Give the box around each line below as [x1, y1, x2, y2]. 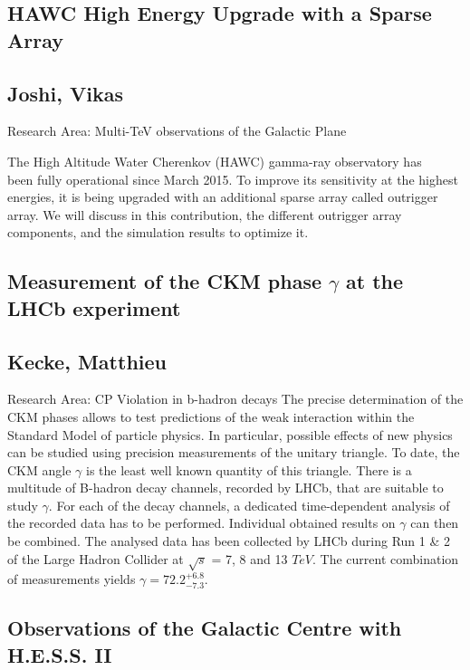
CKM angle [7, 460, 72, 479]
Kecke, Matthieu [7, 347, 167, 375]
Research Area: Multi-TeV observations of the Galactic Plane [7, 121, 347, 140]
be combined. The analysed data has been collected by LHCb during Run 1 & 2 [7, 531, 451, 550]
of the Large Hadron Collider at [7, 549, 184, 568]
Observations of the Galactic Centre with [7, 614, 402, 642]
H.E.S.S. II [7, 640, 112, 668]
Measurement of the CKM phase [7, 267, 322, 295]
